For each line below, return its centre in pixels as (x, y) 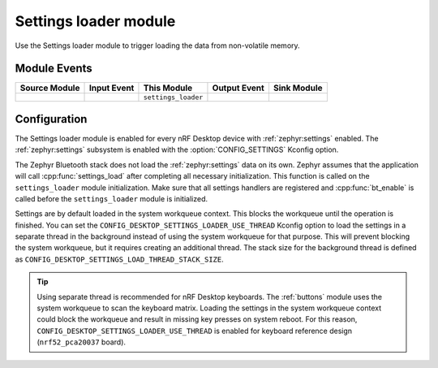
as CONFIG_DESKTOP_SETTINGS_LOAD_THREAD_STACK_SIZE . (119, 259)
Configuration (51, 119)
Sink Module (298, 88)
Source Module (50, 88)
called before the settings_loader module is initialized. (112, 198)
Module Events (54, 69)
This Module (168, 88)
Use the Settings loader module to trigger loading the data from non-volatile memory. (157, 45)
